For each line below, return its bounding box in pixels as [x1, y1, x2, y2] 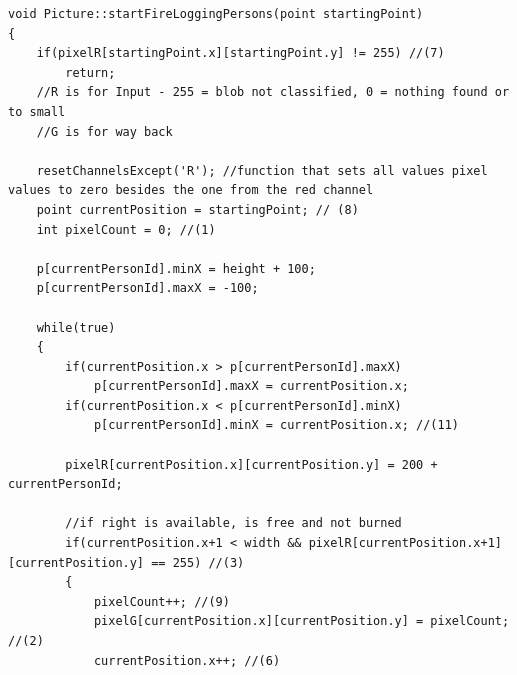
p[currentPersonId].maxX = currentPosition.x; [93, 379, 409, 394]
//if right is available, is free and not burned [65, 516, 402, 531]
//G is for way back [36, 124, 173, 139]
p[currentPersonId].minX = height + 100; [36, 261, 316, 276]
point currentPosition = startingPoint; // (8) [36, 202, 359, 217]
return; [65, 65, 116, 80]
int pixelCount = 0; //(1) [36, 222, 216, 237]
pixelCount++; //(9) [93, 594, 230, 609]
